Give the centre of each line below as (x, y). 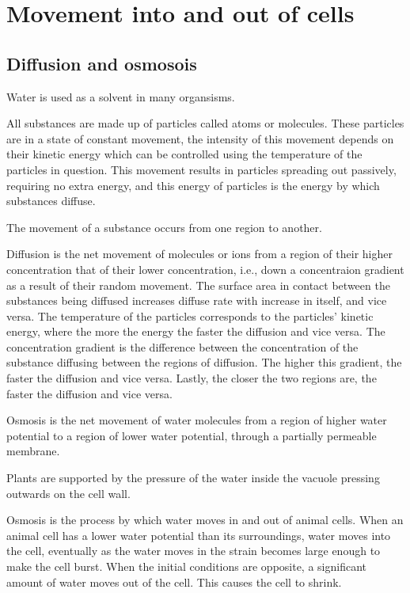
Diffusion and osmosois (102, 63)
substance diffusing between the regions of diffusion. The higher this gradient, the (204, 362)
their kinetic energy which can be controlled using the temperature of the (184, 154)
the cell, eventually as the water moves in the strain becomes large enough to (194, 551)
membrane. (33, 451)
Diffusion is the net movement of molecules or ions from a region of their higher (199, 254)
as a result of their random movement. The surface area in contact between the (198, 285)
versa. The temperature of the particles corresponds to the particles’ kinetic (190, 316)
